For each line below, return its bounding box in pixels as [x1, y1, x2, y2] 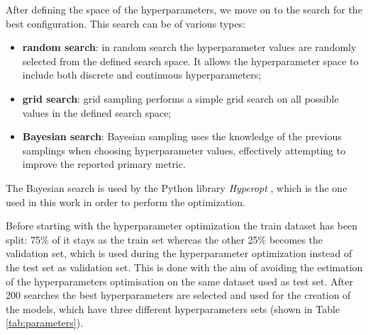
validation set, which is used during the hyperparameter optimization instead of [6, 246, 352, 261]
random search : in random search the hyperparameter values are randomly [22, 40, 357, 55]
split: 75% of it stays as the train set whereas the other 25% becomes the [6, 232, 323, 246]
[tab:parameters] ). [6, 315, 84, 330]
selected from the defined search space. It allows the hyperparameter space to [22, 53, 359, 68]
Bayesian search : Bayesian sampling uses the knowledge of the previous [22, 129, 342, 144]
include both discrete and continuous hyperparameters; [22, 67, 262, 82]
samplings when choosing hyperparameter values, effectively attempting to [22, 142, 346, 157]
